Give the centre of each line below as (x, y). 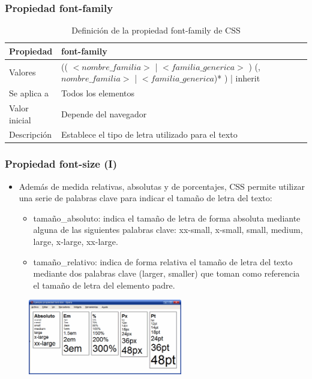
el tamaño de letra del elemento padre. (104, 285)
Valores (22, 72)
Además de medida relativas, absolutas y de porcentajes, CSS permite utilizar (162, 186)
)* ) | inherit (237, 78)
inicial (20, 119)
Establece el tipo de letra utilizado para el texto (149, 134)
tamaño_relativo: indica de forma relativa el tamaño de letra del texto (163, 261)
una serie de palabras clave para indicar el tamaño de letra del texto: (145, 198)
